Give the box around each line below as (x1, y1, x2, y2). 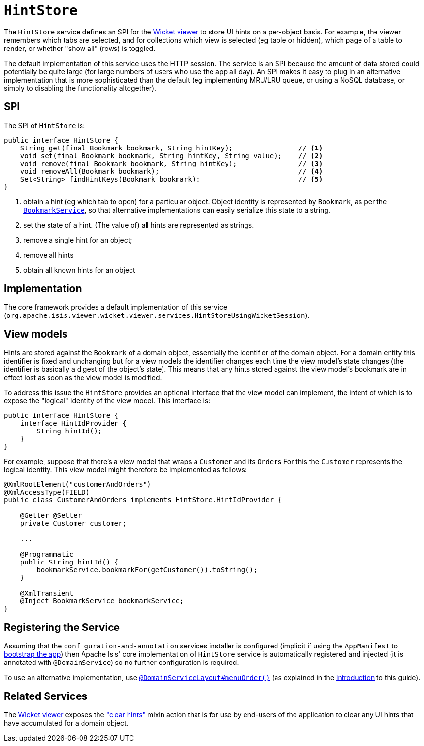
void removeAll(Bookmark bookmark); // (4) (20, 167, 323, 175)
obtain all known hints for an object (23, 265, 135, 274)
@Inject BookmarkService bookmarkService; (20, 597, 184, 605)
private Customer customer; (20, 519, 127, 528)
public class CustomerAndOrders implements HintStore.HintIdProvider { (4, 496, 282, 504)
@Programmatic (20, 550, 74, 559)
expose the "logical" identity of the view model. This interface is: (4, 397, 211, 405)
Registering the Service (4, 621, 120, 633)
